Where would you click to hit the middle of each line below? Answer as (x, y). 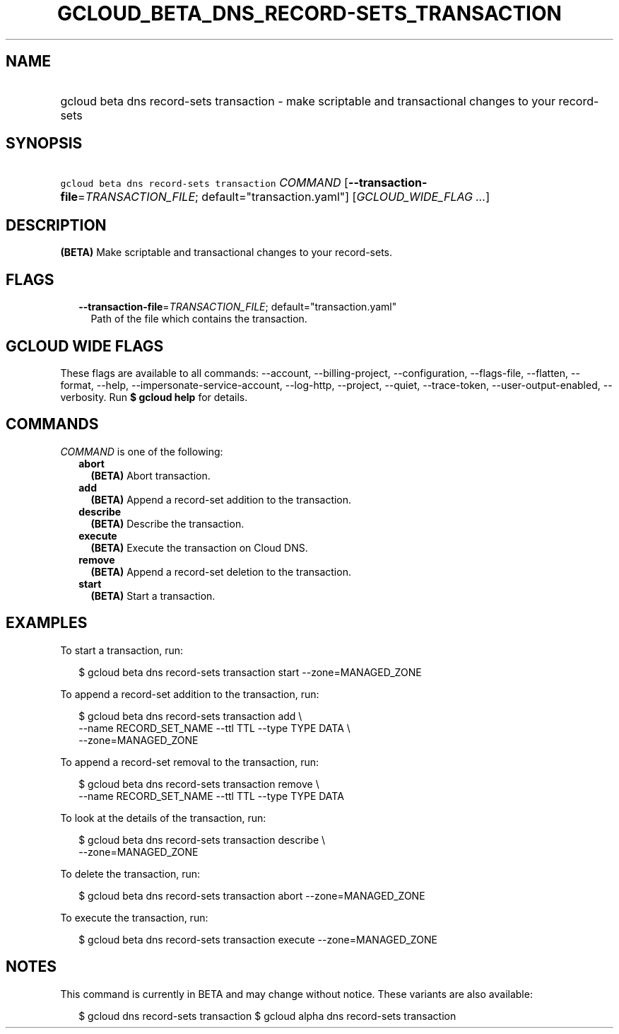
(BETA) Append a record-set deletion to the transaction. (221, 571)
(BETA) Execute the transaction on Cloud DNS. (199, 547)
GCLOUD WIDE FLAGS (85, 346)
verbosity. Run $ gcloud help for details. (154, 397)
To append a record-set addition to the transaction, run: (190, 694)
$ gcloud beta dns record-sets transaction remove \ (199, 784)
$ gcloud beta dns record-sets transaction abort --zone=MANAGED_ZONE (252, 895)
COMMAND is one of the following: (142, 451)
